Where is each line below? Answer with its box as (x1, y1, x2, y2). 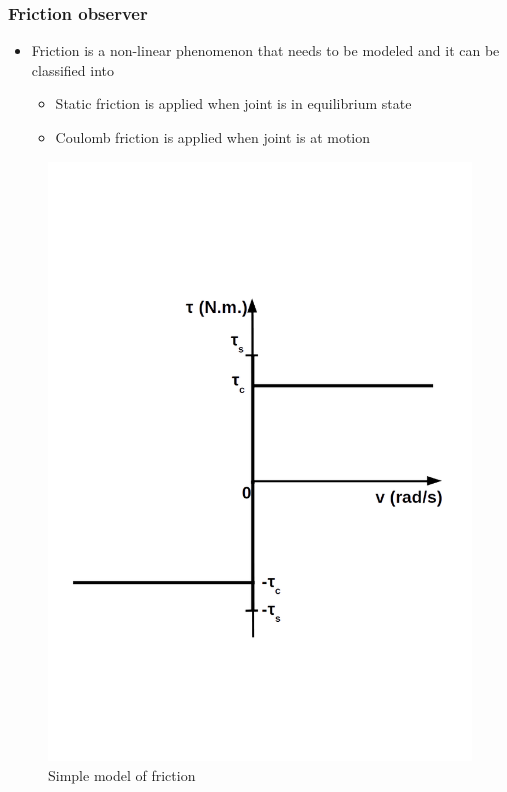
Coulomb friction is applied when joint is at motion (55, 127, 371, 147)
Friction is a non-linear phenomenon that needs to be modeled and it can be (31, 40, 500, 61)
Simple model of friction (48, 764, 196, 785)
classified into (31, 59, 115, 80)
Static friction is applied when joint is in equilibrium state (55, 93, 412, 114)
